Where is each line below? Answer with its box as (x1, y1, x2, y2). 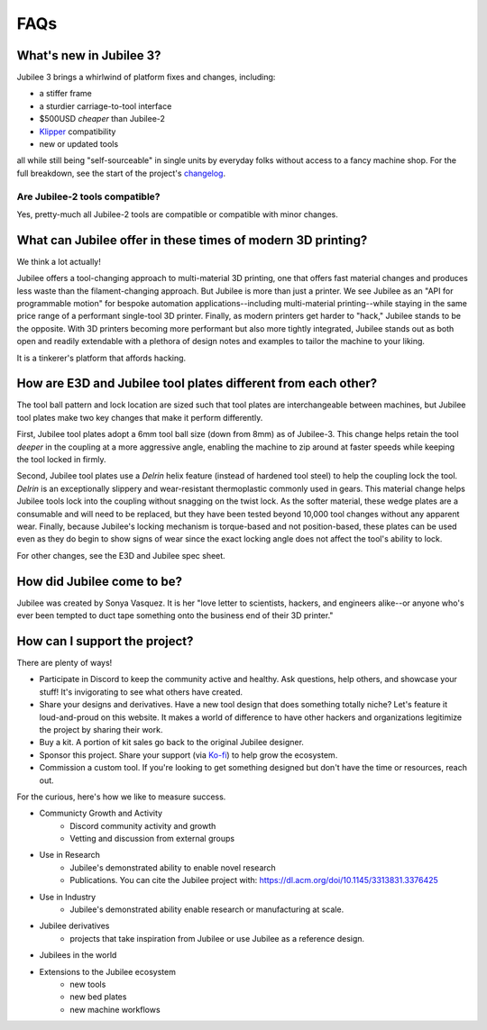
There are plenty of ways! (16, 657, 113, 668)
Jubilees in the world (39, 950, 117, 961)
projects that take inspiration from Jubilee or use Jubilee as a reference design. (69, 933, 365, 943)
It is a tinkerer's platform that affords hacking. (16, 352, 187, 363)
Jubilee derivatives (39, 920, 110, 932)
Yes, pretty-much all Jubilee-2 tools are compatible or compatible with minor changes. (16, 208, 338, 220)
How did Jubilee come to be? (16, 573, 182, 589)
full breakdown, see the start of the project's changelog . (16, 168, 225, 178)
